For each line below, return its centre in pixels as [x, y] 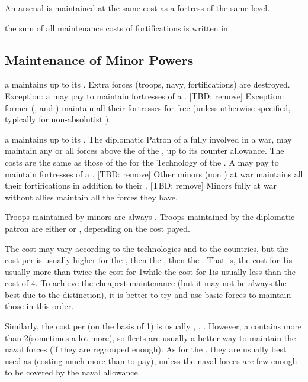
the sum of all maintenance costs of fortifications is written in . [119, 27]
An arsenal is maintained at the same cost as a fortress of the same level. [137, 8]
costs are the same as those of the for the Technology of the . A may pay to [142, 162]
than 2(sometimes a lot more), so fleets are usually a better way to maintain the [150, 337]
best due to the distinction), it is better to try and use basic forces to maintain [148, 294]
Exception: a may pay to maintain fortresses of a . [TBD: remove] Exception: [145, 96]
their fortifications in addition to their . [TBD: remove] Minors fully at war [141, 185]
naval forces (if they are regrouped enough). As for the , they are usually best [146, 349]
